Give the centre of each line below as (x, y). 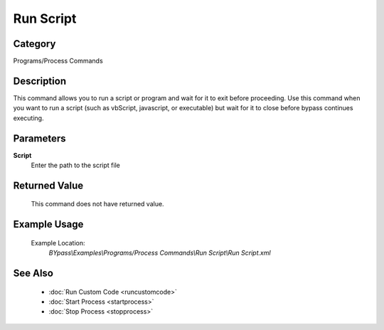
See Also (33, 273)
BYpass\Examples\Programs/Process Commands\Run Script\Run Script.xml (160, 253)
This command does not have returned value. (97, 204)
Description (40, 81)
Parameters (39, 138)
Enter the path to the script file (75, 165)
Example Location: (58, 243)
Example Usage (48, 224)
